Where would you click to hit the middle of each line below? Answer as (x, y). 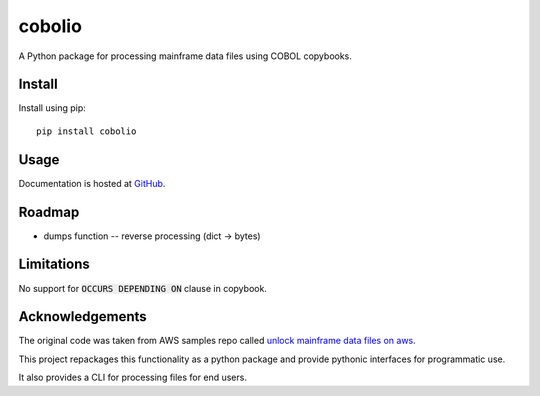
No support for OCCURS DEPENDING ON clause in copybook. (142, 288)
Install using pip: (52, 108)
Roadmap (49, 211)
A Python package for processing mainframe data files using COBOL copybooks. (185, 56)
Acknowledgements (82, 316)
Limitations (54, 264)
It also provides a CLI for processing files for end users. (132, 377)
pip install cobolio (86, 131)
